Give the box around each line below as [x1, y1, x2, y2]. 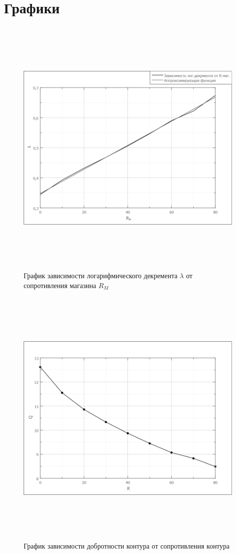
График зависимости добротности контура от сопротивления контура [24, 541, 230, 551]
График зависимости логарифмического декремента [24, 270, 177, 281]
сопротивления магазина [24, 280, 96, 290]
